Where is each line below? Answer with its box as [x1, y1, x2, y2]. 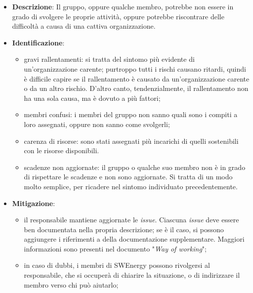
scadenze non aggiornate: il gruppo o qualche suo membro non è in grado [24, 162, 246, 172]
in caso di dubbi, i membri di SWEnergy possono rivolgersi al [24, 260, 210, 270]
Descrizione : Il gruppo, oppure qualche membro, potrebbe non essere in [12, 1, 234, 11]
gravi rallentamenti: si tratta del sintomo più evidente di [24, 54, 195, 64]
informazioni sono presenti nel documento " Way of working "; [24, 243, 207, 253]
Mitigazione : [12, 198, 55, 208]
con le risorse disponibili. [24, 145, 99, 156]
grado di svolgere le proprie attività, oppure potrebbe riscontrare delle [12, 11, 224, 21]
